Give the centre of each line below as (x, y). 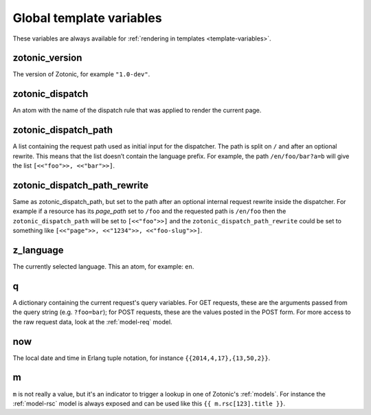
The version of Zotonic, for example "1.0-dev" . (81, 74)
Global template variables (87, 18)
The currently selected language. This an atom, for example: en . (103, 267)
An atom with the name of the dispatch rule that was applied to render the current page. (137, 111)
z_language (38, 250)
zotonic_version (47, 58)
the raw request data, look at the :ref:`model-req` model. (92, 322)
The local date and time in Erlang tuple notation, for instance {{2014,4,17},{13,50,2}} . (142, 358)
